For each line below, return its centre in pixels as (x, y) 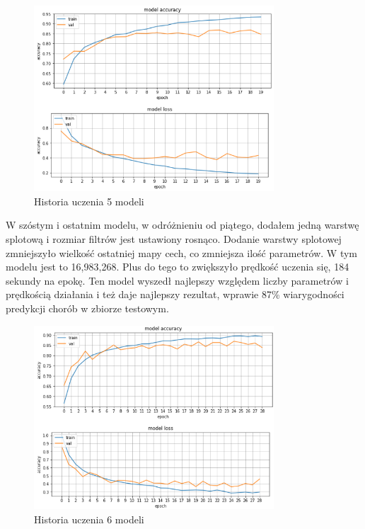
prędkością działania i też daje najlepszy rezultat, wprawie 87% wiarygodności (175, 294)
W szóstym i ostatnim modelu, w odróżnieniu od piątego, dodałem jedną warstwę (182, 225)
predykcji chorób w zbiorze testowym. (87, 308)
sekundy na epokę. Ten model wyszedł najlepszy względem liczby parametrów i (177, 280)
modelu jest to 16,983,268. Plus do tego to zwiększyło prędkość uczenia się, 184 (178, 267)
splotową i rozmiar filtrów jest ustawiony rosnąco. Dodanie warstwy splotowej (174, 238)
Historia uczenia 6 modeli (89, 519)
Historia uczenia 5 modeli (89, 201)
